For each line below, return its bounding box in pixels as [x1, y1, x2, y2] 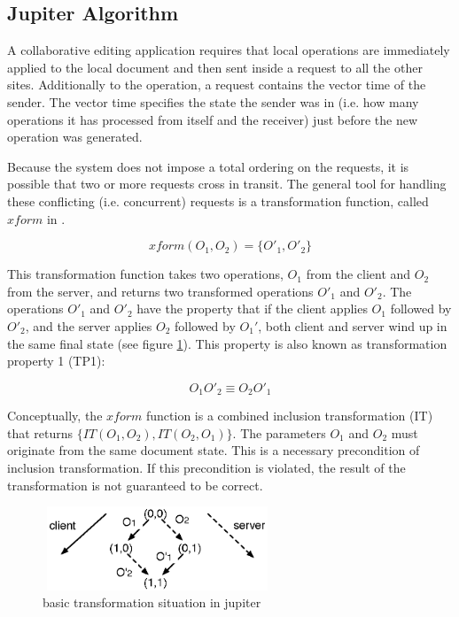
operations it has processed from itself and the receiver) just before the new [7, 110, 418, 128]
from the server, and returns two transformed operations [7, 282, 314, 300]
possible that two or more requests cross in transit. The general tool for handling [7, 174, 447, 193]
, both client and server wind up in [258, 316, 447, 335]
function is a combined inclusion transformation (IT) [145, 406, 433, 425]
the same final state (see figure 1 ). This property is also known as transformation [7, 334, 447, 352]
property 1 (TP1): [7, 351, 105, 370]
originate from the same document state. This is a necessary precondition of [7, 441, 420, 459]
